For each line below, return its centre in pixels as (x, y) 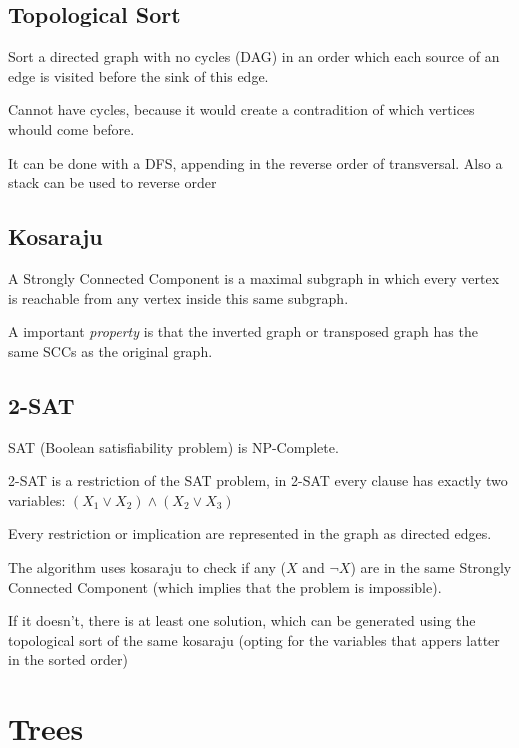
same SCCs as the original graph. (110, 350)
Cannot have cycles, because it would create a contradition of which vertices (241, 109)
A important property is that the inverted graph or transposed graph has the (243, 331)
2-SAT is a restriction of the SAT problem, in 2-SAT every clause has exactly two (258, 480)
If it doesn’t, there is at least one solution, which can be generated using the (242, 620)
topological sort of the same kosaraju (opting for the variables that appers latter (254, 639)
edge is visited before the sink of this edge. (138, 75)
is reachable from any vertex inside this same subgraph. (178, 297)
